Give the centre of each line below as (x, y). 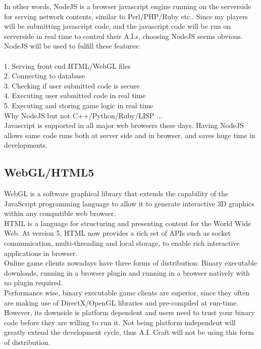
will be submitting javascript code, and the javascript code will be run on (118, 26)
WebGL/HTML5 (49, 172)
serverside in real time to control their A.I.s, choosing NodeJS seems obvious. (123, 36)
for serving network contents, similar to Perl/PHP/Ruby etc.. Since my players (126, 16)
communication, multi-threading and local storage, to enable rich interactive (122, 243)
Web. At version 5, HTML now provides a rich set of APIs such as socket (117, 233)
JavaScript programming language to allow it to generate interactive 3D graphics (129, 203)
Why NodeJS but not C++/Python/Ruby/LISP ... (83, 115)
